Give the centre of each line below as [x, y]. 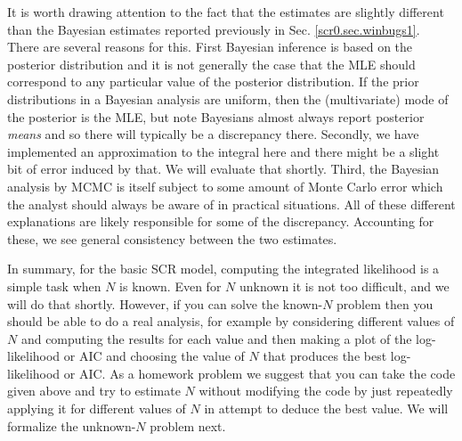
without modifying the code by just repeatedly [326, 391]
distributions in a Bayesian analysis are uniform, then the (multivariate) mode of [228, 98]
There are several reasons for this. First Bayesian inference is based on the [210, 47]
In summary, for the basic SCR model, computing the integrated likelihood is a [223, 269]
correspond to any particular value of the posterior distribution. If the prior [213, 82]
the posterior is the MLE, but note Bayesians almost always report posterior [216, 116]
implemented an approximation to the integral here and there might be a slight [223, 151]
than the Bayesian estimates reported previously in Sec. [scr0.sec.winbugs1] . [214, 29]
